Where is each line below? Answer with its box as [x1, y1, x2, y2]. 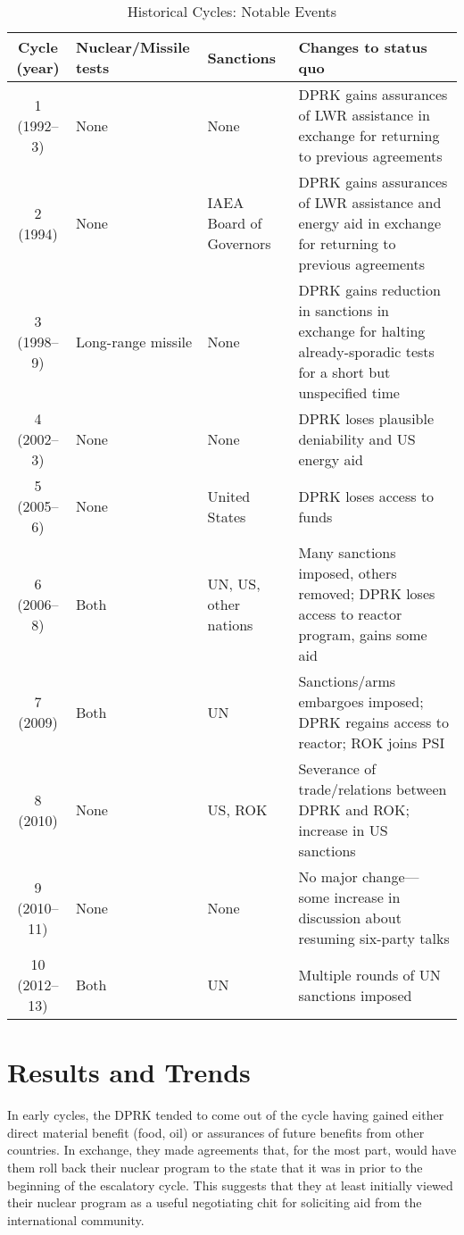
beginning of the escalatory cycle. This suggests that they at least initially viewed [7, 1175, 453, 1194]
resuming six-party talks [298, 928, 450, 948]
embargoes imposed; [298, 691, 424, 712]
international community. [7, 1210, 145, 1229]
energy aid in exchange [298, 213, 442, 233]
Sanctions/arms [298, 671, 396, 691]
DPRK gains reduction [298, 280, 441, 300]
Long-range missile [75, 330, 193, 352]
